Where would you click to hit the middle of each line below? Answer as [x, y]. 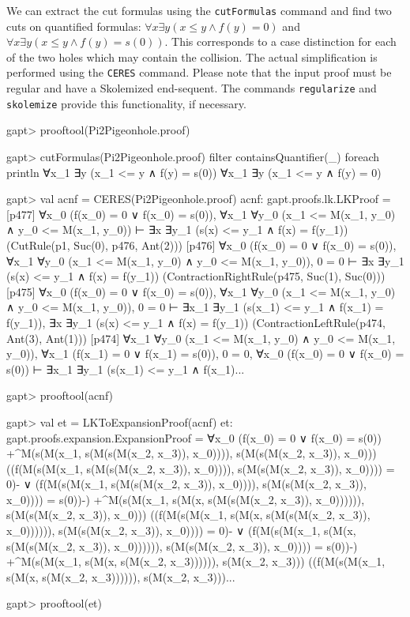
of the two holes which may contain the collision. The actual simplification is [192, 56]
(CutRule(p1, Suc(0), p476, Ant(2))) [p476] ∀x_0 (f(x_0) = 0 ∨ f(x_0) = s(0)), [201, 245]
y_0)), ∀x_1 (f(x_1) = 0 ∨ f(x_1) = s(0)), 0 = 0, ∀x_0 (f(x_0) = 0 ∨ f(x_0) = [205, 354]
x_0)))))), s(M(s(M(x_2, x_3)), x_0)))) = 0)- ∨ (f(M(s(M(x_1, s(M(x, [181, 530]
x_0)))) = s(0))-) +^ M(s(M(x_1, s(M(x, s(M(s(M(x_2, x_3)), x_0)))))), [186, 499]
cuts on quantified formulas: [74, 26]
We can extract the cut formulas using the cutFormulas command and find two [199, 10]
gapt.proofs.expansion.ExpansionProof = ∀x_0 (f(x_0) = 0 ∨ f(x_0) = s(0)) [194, 437]
